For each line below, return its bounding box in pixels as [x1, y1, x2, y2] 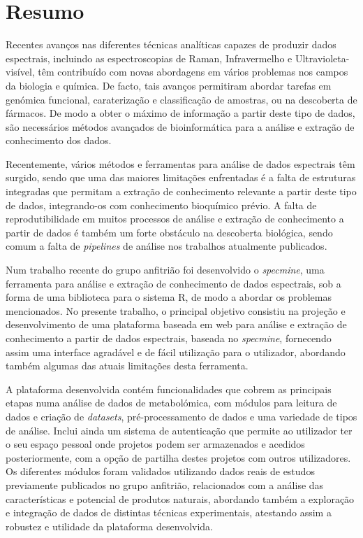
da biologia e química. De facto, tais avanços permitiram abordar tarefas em [6, 78, 332, 92]
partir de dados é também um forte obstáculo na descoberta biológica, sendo [6, 225, 333, 239]
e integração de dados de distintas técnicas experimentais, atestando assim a [6, 505, 332, 520]
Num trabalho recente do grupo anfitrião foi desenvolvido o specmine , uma [6, 262, 325, 277]
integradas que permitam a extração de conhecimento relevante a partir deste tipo [6, 184, 357, 199]
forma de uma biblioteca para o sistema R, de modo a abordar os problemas [6, 290, 332, 304]
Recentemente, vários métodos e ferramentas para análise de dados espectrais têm [6, 156, 355, 171]
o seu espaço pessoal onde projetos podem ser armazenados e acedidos [6, 437, 305, 451]
